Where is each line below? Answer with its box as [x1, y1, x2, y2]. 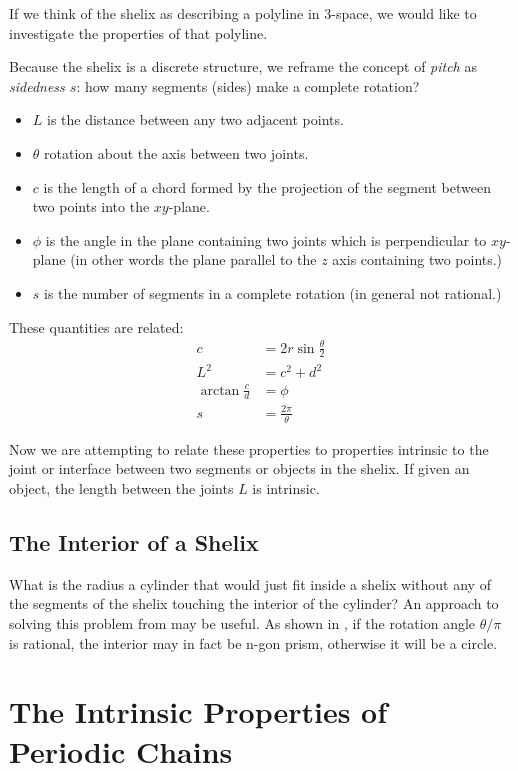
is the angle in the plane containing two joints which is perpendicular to [45, 229, 487, 250]
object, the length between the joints [9, 477, 234, 498]
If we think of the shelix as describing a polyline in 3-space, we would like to [9, 3, 477, 23]
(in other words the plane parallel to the [70, 249, 317, 270]
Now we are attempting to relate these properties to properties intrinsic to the [9, 438, 489, 459]
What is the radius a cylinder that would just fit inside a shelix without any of [9, 573, 491, 594]
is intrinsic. [252, 477, 320, 498]
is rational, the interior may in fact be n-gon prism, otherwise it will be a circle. [9, 632, 498, 653]
